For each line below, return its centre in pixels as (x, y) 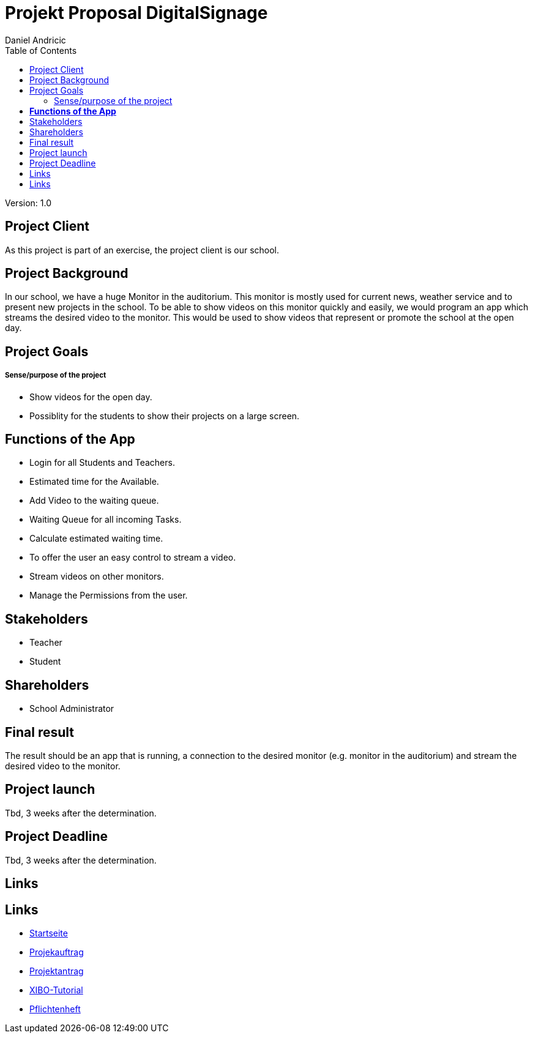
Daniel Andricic (35, 40)
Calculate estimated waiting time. (96, 539)
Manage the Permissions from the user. (109, 596)
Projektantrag (57, 971)
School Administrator (72, 709)
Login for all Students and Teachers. (102, 463)
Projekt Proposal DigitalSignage (136, 13)
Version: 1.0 (28, 203)
